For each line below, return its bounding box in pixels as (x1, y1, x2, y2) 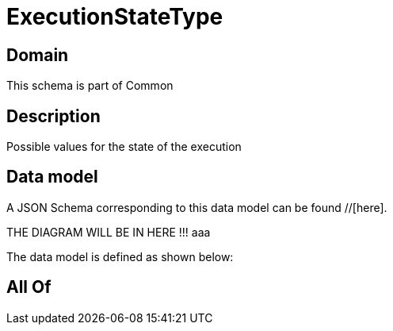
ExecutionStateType (6, 3, 223, 30)
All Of (6, 277, 52, 298)
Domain (6, 44, 69, 65)
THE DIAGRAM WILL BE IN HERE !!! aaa (6, 225, 211, 239)
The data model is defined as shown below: (6, 249, 234, 264)
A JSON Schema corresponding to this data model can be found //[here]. (6, 200, 387, 214)
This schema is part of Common (6, 79, 174, 93)
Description (6, 106, 101, 126)
